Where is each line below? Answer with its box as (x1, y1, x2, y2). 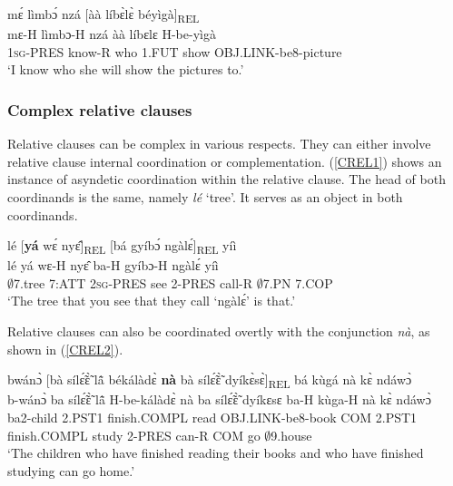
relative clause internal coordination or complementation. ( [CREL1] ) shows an (7, 151, 442, 170)
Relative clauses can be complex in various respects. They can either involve (7, 134, 431, 153)
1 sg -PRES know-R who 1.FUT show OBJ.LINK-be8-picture (7, 42, 342, 61)
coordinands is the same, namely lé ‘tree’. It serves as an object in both (7, 187, 403, 206)
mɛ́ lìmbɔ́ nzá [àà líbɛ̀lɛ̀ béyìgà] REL (7, 5, 200, 25)
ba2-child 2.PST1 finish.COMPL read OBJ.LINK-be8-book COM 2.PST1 (7, 407, 418, 426)
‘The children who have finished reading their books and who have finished (7, 443, 424, 462)
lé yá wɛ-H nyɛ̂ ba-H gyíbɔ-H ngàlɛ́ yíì (7, 256, 219, 275)
